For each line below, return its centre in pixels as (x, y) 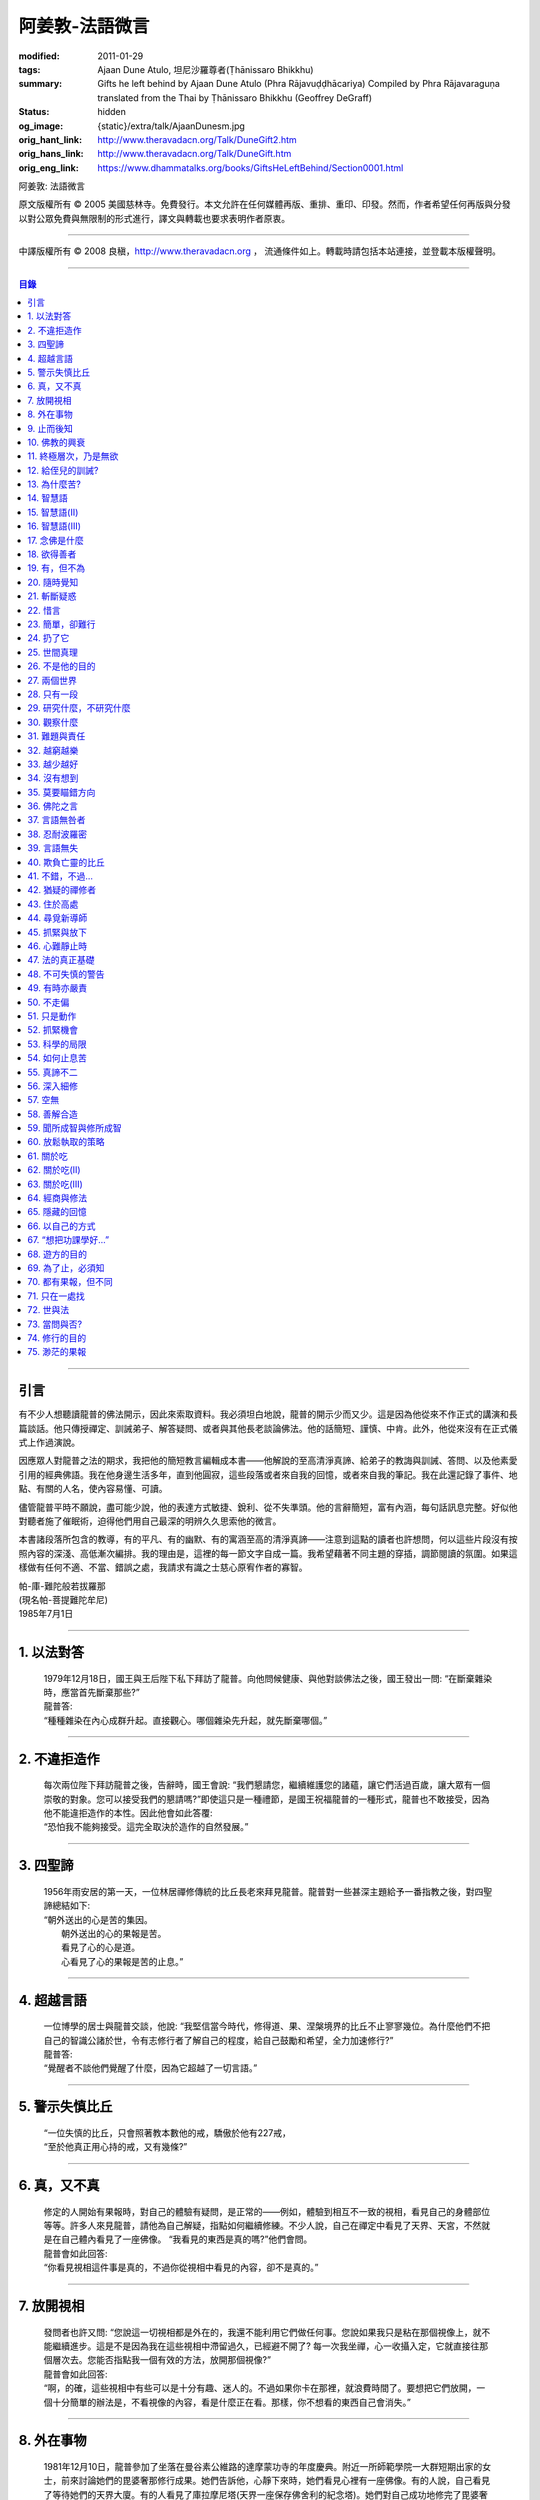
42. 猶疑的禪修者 (62, 890)
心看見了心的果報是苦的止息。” (122, 1961)
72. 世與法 (48, 1310)
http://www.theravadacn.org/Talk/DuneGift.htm (194, 154)
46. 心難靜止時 (57, 946)
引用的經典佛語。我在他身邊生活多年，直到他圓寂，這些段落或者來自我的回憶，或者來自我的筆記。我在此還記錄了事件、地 (268, 1474)
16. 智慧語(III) (54, 526)
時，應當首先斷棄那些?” (91, 1692)
